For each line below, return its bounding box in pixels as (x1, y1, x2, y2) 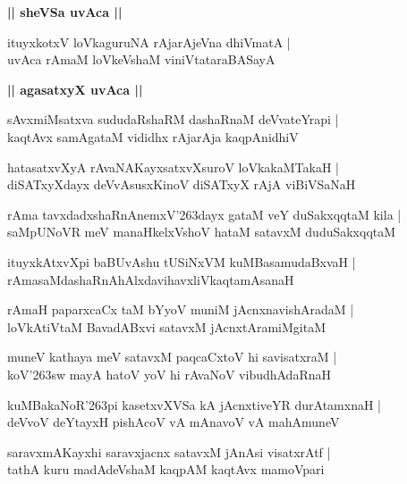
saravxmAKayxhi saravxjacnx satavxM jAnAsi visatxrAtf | (7, 442, 331, 461)
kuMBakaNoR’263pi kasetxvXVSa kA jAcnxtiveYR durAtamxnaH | (7, 395, 382, 413)
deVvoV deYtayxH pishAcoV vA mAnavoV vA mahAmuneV (7, 413, 340, 431)
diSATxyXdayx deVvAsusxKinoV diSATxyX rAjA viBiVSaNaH (7, 175, 356, 194)
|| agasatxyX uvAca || (7, 79, 143, 98)
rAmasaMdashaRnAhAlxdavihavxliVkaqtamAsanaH (7, 270, 294, 288)
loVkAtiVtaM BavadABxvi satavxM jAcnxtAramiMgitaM (7, 317, 326, 336)
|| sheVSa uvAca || (7, 3, 123, 21)
